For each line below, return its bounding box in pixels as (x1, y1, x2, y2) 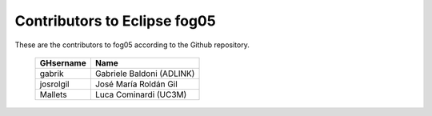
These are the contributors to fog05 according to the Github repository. (14, 40, 250, 50)
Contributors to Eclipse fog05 (14, 12, 216, 30)
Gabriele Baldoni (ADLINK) (94, 68, 195, 79)
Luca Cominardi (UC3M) (94, 89, 187, 100)
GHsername (39, 57, 87, 68)
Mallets (39, 89, 67, 100)
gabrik (39, 68, 64, 79)
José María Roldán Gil (94, 78, 178, 90)
